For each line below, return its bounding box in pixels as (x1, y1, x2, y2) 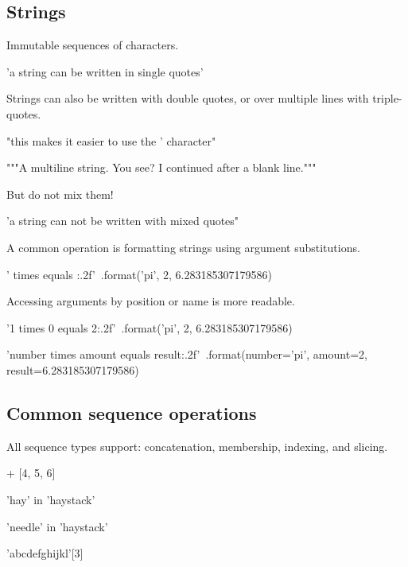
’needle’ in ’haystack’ (6, 518, 108, 534)
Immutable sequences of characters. (6, 37, 179, 53)
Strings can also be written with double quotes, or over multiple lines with (6, 90, 369, 107)
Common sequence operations (6, 400, 257, 425)
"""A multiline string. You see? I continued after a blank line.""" (6, 159, 317, 176)
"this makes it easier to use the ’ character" (6, 132, 216, 149)
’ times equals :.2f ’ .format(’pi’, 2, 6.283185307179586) (6, 266, 272, 282)
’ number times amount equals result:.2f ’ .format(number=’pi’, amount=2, (6, 346, 367, 363)
